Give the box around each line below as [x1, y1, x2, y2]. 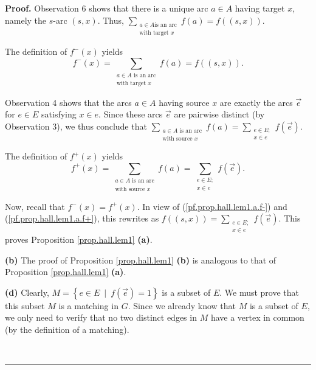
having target [235, 2, 285, 14]
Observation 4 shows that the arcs [5, 96, 132, 108]
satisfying [41, 108, 77, 120]
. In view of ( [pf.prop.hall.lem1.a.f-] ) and [137, 200, 287, 212]
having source [159, 96, 210, 108]
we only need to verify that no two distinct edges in [5, 311, 197, 324]
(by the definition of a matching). [5, 323, 129, 335]
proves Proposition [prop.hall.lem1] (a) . [5, 232, 153, 245]
